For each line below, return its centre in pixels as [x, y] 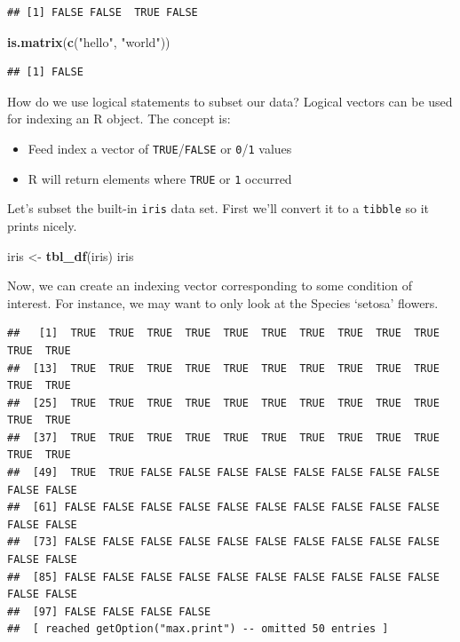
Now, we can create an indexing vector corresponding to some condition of [210, 285]
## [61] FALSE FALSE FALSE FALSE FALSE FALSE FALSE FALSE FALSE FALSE [223, 507]
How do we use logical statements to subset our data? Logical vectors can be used [230, 101]
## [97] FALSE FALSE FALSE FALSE [109, 611]
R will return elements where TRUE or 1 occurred [160, 178]
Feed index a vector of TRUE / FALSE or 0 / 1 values [160, 148]
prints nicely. [42, 225]
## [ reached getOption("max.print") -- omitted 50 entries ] [198, 629]
